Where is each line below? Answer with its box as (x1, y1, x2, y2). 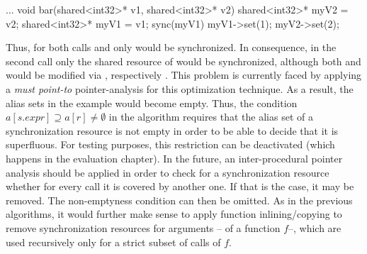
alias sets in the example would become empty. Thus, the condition (6, 95, 298, 110)
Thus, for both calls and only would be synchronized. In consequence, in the (6, 40, 337, 55)
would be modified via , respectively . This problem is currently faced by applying (6, 67, 362, 82)
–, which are (288, 220, 341, 235)
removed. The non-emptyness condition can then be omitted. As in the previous (6, 192, 353, 207)
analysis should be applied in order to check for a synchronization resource (6, 165, 329, 180)
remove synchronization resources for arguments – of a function (6, 220, 281, 235)
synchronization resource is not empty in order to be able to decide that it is (6, 123, 339, 138)
